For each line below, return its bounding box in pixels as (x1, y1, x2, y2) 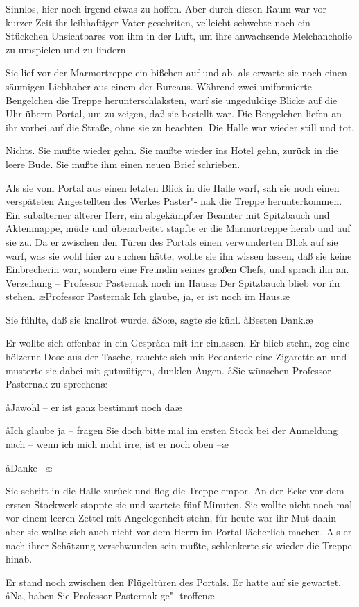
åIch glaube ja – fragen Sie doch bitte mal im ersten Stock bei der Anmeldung (6, 423, 338, 438)
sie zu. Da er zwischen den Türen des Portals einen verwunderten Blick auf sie (6, 234, 338, 249)
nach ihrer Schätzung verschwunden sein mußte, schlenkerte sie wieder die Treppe (6, 538, 352, 552)
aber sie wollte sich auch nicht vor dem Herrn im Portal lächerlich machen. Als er (6, 524, 352, 538)
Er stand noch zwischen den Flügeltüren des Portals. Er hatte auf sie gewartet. (6, 574, 341, 589)
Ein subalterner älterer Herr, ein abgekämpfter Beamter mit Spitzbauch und (6, 207, 330, 222)
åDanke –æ (6, 460, 53, 474)
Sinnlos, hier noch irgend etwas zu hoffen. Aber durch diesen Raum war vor (6, 1, 327, 15)
